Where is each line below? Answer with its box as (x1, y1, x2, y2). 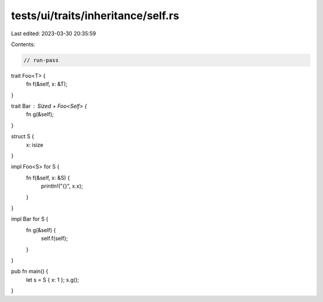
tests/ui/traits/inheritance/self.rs (11, 9, 179, 22)
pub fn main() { (11, 268, 48, 275)
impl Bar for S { (11, 215, 49, 222)
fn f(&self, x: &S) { (26, 174, 70, 181)
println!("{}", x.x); (41, 182, 83, 190)
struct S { (11, 133, 34, 140)
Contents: (11, 41, 35, 48)
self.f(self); (41, 235, 68, 242)
